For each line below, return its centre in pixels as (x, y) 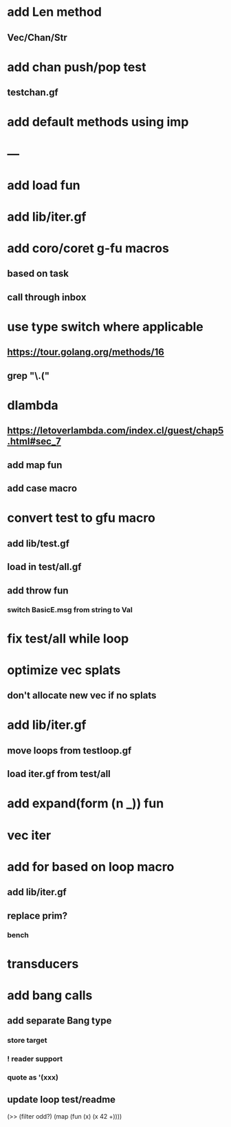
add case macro (42, 488)
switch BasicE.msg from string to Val (70, 610)
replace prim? (37, 915)
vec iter (29, 835)
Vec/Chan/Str (37, 38)
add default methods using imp (98, 122)
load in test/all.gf (44, 567)
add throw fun (38, 590)
